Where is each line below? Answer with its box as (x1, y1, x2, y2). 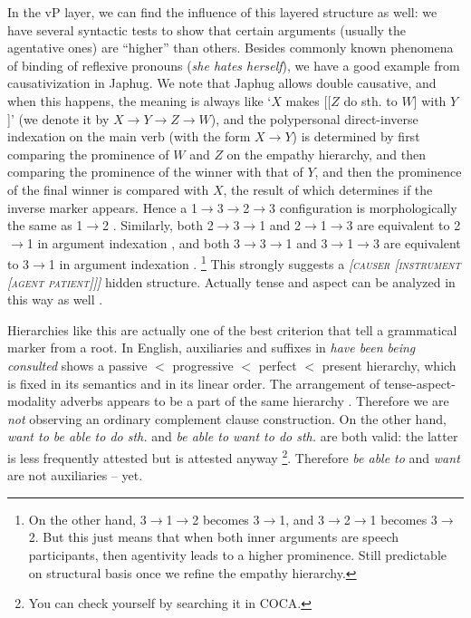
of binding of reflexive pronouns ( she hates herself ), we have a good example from (7, 55, 460, 74)
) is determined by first (292, 127, 420, 146)
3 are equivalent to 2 (346, 216, 461, 235)
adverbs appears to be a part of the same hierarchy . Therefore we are (60, 391, 449, 410)
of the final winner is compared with (7, 179, 209, 198)
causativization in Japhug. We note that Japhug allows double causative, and (7, 73, 437, 92)
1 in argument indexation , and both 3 (26, 233, 241, 252)
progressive (172, 355, 234, 374)
